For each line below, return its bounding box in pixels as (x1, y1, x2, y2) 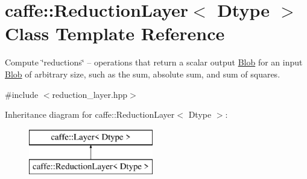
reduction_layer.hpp (52, 88, 128, 100)
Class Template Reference (5, 21, 225, 46)
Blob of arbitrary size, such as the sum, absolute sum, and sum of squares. (5, 67, 280, 80)
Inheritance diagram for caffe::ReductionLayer (5, 108, 175, 121)
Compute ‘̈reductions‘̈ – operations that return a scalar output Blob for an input (5, 56, 303, 68)
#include (5, 88, 39, 100)
